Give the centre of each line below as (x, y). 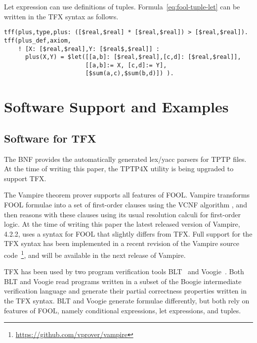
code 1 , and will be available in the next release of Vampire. (95, 254)
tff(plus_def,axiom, (38, 40)
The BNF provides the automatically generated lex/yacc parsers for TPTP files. (125, 159)
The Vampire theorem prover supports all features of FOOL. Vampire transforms (127, 195)
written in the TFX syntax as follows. (61, 16)
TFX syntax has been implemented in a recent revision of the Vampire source (122, 243)
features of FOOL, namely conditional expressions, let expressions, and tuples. (123, 310)
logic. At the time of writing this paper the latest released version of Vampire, (122, 224)
